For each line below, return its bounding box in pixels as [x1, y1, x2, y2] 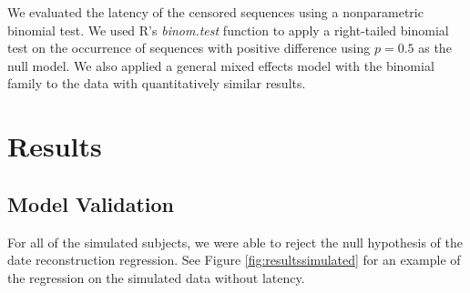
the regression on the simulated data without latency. [7, 268, 305, 287]
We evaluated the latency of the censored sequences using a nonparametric [7, 3, 424, 21]
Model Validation [7, 189, 175, 217]
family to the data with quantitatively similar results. [7, 74, 306, 93]
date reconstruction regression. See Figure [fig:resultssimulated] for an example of [7, 250, 461, 269]
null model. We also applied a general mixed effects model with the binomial [7, 56, 434, 75]
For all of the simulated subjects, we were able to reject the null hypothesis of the [7, 232, 463, 251]
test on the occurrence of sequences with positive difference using [7, 38, 371, 57]
